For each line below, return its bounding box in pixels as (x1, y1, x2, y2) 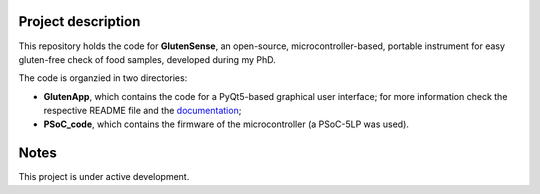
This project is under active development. (18, 171, 190, 183)
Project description (18, 13, 141, 30)
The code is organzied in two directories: (18, 72, 188, 84)
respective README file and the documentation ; (43, 105, 242, 117)
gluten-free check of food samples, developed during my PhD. (18, 53, 276, 65)
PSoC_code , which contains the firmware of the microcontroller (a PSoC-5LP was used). (43, 118, 410, 130)
